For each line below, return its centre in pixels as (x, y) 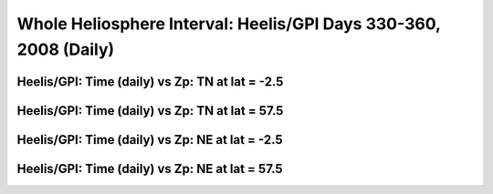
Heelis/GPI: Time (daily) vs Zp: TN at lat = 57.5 (150, 111)
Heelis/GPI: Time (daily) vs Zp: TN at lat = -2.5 (150, 82)
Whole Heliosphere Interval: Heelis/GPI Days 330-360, (229, 24)
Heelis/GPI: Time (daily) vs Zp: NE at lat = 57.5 (150, 168)
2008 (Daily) (66, 49)
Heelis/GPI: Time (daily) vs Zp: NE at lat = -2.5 (150, 140)
